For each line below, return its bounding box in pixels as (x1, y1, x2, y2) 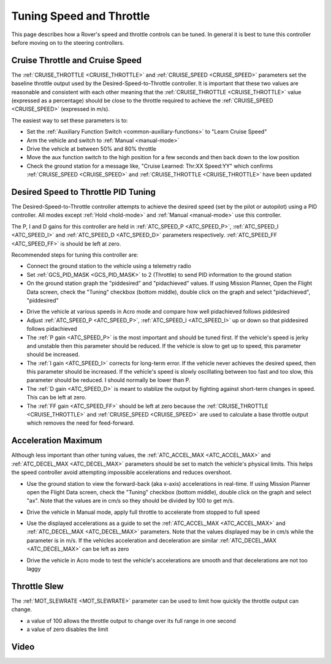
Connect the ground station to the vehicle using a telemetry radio (26, 262, 191, 270)
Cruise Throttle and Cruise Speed (11, 55, 142, 66)
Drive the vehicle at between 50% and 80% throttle (26, 145, 156, 153)
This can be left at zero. (26, 394, 87, 401)
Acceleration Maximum (11, 436, 102, 446)
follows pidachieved (26, 325, 78, 333)
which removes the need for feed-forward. (26, 420, 135, 427)
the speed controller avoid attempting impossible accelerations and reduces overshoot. (11, 469, 232, 476)
